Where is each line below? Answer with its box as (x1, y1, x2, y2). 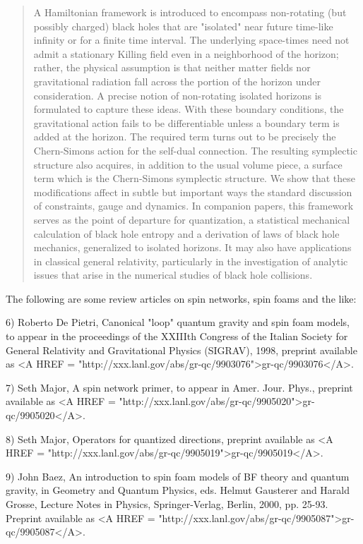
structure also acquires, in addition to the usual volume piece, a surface (33, 157, 343, 171)
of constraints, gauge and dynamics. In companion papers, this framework (33, 198, 354, 213)
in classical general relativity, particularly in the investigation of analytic (33, 253, 348, 268)
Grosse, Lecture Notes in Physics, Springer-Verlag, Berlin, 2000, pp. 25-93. (6, 497, 328, 511)
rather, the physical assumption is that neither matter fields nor (33, 60, 311, 75)
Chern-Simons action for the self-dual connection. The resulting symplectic (33, 143, 357, 157)
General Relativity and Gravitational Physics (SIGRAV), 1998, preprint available (6, 342, 357, 357)
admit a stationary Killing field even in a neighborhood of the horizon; (33, 46, 339, 61)
